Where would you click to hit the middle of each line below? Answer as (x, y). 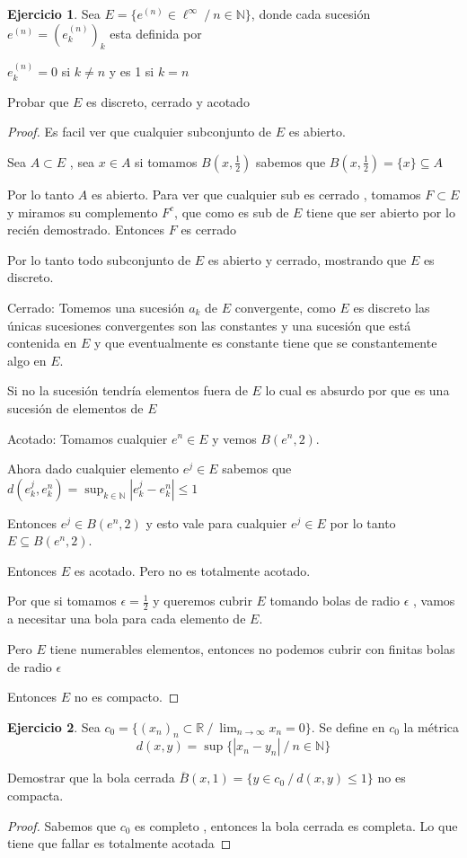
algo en (27, 360)
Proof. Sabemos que (62, 825)
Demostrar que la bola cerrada (91, 778)
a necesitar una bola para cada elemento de (127, 619)
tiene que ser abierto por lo (381, 212)
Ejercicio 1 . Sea (54, 13)
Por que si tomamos (62, 601)
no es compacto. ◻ (127, 697)
